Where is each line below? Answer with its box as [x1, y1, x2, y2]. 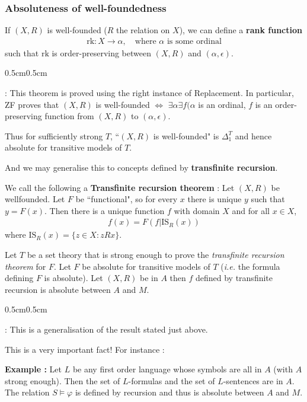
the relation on [116, 24, 170, 36]
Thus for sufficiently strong [5, 129, 103, 142]
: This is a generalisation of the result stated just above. [5, 323, 208, 335]
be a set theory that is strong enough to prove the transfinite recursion [27, 248, 284, 260]
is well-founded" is [153, 129, 219, 142]
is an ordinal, [198, 98, 246, 110]
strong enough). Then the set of [5, 374, 120, 387]
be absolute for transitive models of [82, 260, 210, 272]
